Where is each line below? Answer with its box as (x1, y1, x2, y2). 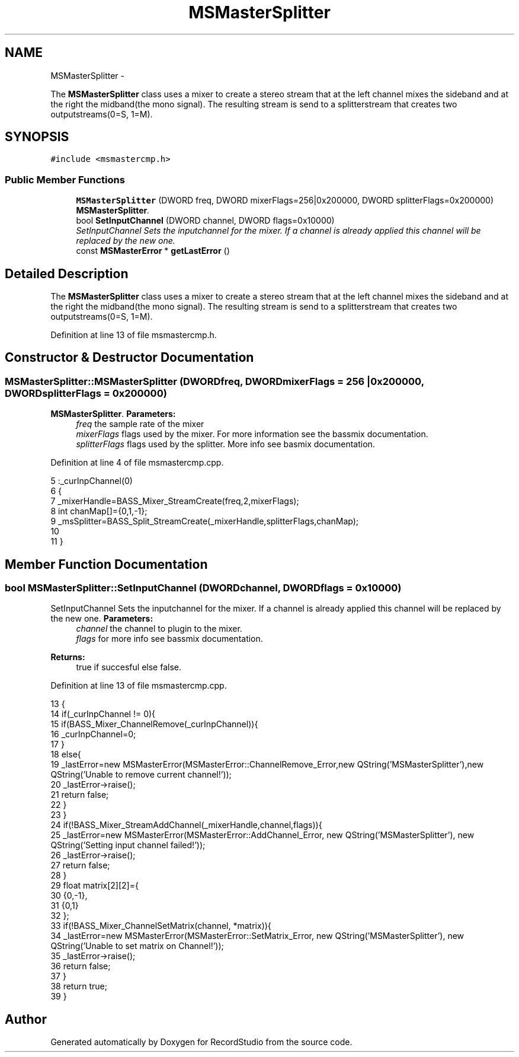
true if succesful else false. (76, 662, 181, 673)
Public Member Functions (5, 173, 125, 186)
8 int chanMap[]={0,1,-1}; (50, 506, 148, 517)
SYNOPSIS (5, 129, 69, 145)
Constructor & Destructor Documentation (5, 350, 254, 365)
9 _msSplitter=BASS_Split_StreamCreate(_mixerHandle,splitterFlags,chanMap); (50, 516, 358, 527)
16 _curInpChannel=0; (50, 729, 136, 740)
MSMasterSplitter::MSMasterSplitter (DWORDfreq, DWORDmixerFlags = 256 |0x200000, (5, 375, 424, 387)
